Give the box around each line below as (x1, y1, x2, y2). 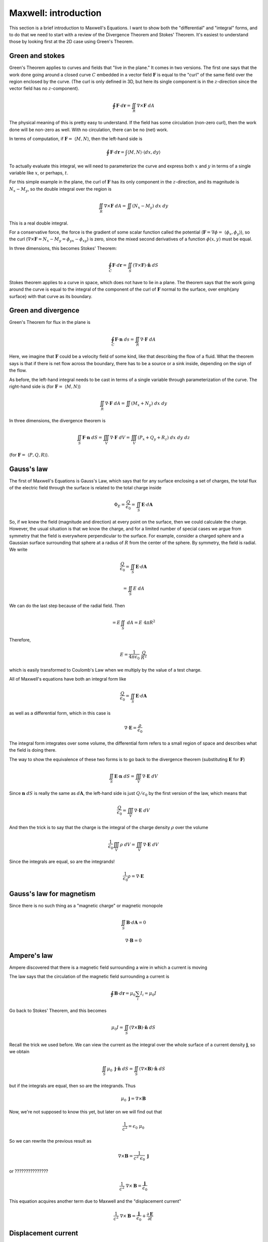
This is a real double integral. (9, 220, 68, 226)
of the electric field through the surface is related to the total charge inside (9, 485, 162, 491)
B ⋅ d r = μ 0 (114, 991, 136, 998)
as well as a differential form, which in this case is (9, 710, 111, 716)
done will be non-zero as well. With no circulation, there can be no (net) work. (9, 127, 169, 133)
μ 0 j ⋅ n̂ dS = (107, 1066, 134, 1073)
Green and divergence (9, 306, 79, 315)
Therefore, (9, 637, 31, 643)
